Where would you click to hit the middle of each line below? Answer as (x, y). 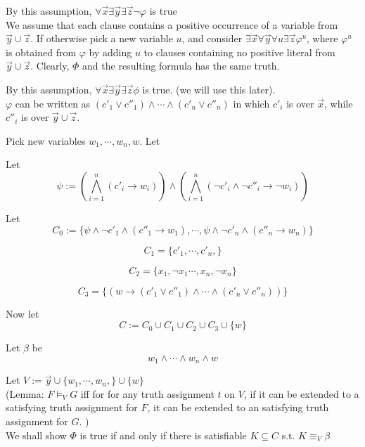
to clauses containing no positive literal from (239, 52)
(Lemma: (25, 393)
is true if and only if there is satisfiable (163, 435)
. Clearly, (50, 66)
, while (338, 103)
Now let (23, 313)
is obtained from (41, 52)
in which (251, 103)
